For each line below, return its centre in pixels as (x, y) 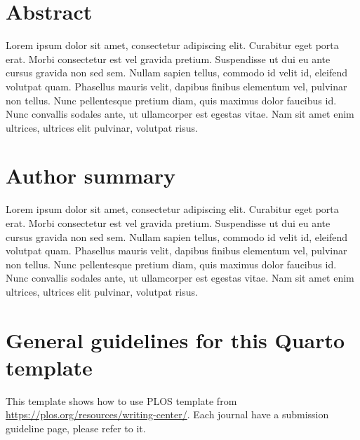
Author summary (91, 176)
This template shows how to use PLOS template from (121, 400)
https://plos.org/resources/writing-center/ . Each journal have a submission (167, 414)
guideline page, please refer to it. (76, 428)
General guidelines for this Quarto (175, 339)
